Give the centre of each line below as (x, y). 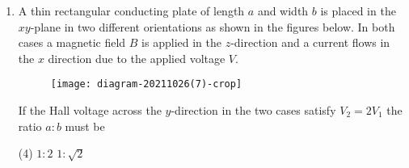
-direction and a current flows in (310, 42)
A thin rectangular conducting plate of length (131, 10)
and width (283, 10)
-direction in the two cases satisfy (253, 110)
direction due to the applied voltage (137, 58)
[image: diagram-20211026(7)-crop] (146, 84)
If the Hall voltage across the (90, 110)
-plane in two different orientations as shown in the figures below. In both (213, 26)
